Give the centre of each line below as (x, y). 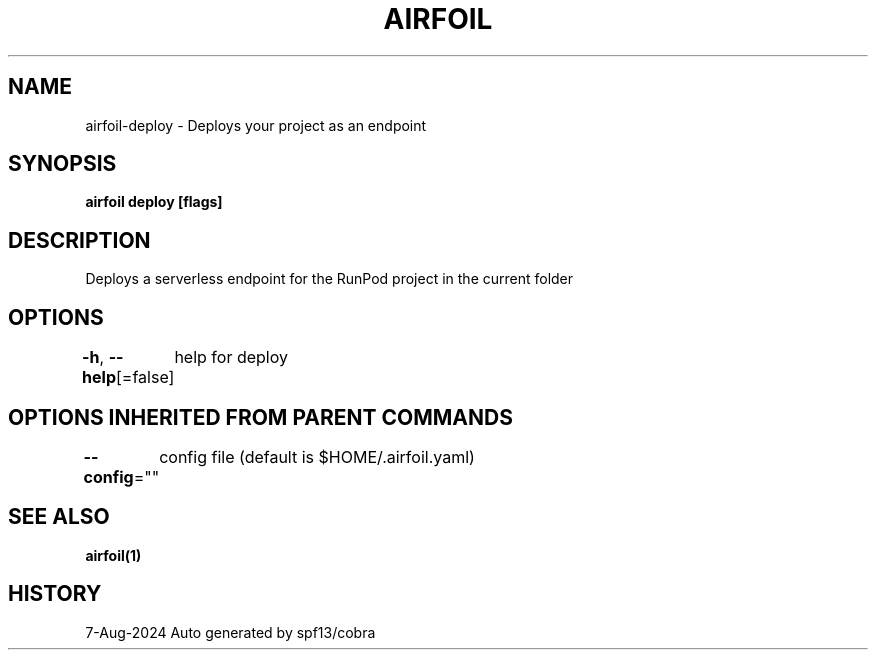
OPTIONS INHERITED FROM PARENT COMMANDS (260, 417)
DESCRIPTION (79, 240)
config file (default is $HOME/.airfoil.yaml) (317, 456)
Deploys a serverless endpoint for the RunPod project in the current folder (329, 279)
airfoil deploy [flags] (154, 202)
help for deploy (231, 357)
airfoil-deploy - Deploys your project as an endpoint (256, 125)
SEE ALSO (59, 517)
